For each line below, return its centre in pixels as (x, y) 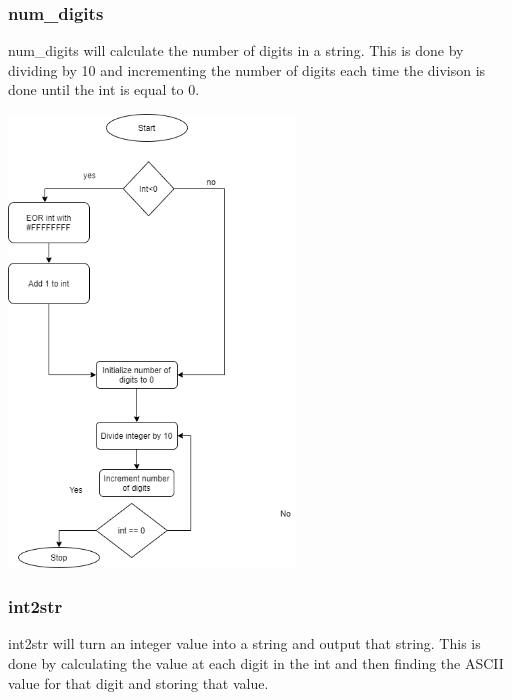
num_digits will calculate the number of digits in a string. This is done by (236, 50)
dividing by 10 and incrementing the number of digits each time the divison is (247, 69)
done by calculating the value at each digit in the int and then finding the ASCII (256, 662)
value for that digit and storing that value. (138, 682)
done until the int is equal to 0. (104, 89)
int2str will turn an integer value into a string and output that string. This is (244, 643)
